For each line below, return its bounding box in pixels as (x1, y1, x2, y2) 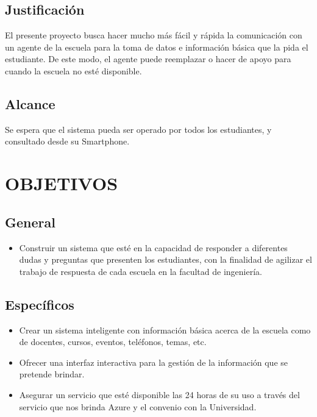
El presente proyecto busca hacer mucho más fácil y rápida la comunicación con (5, 29, 302, 41)
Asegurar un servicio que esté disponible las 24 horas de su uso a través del (19, 388, 300, 401)
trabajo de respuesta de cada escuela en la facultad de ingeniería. (19, 265, 262, 277)
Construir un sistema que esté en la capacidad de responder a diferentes (19, 241, 288, 254)
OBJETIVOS (5, 171, 118, 196)
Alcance (5, 94, 55, 113)
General (5, 212, 55, 231)
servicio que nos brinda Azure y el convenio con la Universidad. (19, 400, 257, 413)
